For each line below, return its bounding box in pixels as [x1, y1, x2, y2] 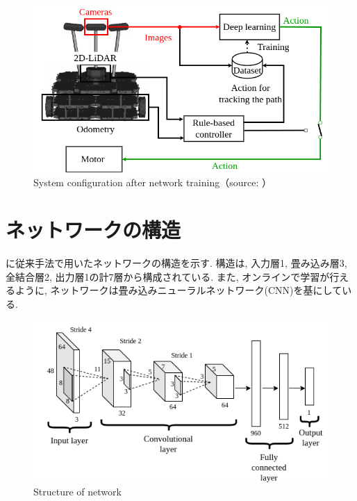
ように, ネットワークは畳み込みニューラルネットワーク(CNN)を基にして [15, 283, 342, 297]
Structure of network [33, 484, 122, 499]
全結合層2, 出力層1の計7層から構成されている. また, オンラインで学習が [6, 269, 330, 284]
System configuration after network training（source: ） [33, 174, 272, 189]
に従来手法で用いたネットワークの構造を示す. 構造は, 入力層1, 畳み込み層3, [6, 256, 347, 270]
